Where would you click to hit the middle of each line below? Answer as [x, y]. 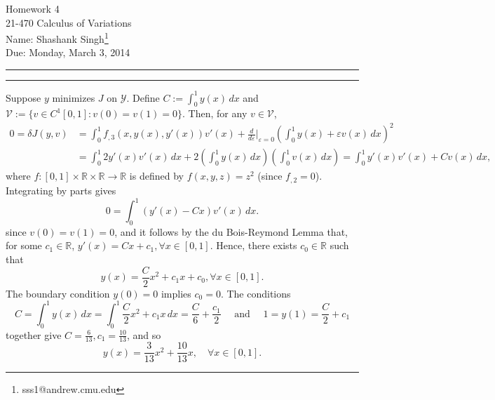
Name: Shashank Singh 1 [57, 38]
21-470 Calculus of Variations [69, 22]
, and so [144, 334]
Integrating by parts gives [61, 190]
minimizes [74, 97]
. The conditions [256, 293]
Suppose [23, 97]
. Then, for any [215, 113]
